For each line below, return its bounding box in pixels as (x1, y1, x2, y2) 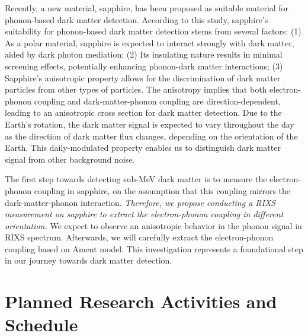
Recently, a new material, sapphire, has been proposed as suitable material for (5, 2, 289, 14)
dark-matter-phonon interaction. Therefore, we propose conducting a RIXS (5, 196, 276, 208)
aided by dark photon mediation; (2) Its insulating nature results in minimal (5, 48, 283, 61)
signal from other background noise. (5, 153, 135, 165)
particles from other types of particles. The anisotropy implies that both (5, 83, 267, 96)
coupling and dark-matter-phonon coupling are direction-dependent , (34, 94, 281, 107)
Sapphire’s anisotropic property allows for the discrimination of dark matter (5, 71, 281, 84)
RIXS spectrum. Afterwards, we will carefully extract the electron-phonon (5, 231, 274, 243)
